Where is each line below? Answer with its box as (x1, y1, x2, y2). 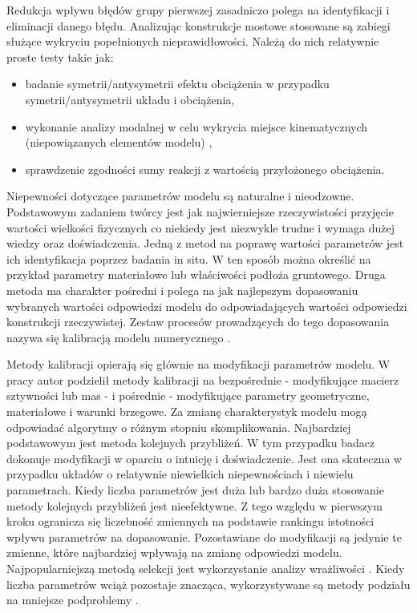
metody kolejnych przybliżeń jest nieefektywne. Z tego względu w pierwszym (6, 497, 383, 514)
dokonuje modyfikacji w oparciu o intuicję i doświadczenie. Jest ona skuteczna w (6, 450, 403, 466)
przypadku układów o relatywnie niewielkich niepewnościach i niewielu (6, 466, 354, 482)
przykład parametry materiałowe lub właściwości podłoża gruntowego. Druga (6, 266, 386, 283)
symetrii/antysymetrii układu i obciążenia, (25, 91, 235, 107)
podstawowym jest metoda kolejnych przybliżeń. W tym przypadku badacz (6, 434, 375, 451)
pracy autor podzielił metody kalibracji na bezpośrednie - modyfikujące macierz (6, 371, 399, 388)
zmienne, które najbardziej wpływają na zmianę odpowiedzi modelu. (6, 544, 342, 561)
